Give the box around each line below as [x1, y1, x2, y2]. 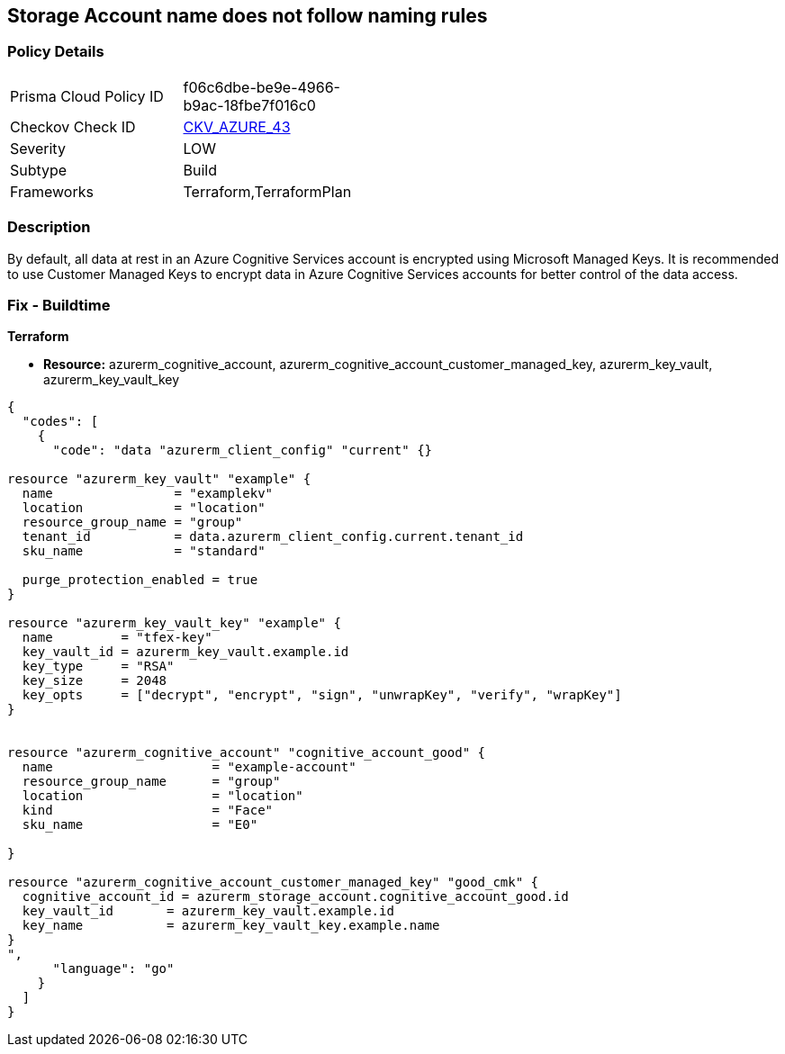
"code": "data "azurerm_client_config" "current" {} [52, 443, 433, 458]
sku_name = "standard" [22, 544, 266, 559]
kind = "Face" [22, 803, 274, 818]
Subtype [10, 160, 68, 179]
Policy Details [7, 42, 104, 61]
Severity [10, 139, 66, 158]
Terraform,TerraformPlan [183, 182, 352, 201]
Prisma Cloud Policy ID [10, 86, 164, 105]
